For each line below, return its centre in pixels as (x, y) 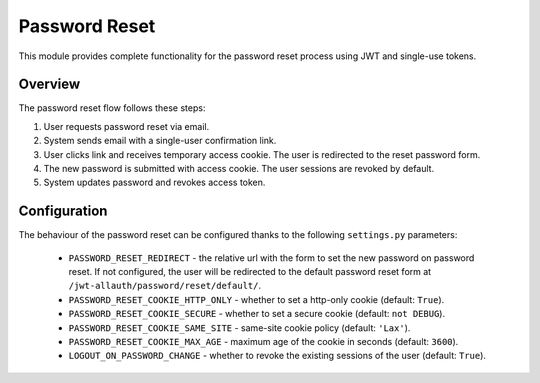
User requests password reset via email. (126, 126)
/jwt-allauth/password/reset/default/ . (165, 286)
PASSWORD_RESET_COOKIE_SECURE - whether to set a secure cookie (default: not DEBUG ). (256, 314)
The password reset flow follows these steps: (112, 108)
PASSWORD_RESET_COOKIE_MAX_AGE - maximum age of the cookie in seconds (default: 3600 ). (263, 342)
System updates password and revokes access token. (154, 182)
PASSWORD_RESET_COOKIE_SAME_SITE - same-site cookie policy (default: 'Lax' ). (239, 327)
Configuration (63, 211)
